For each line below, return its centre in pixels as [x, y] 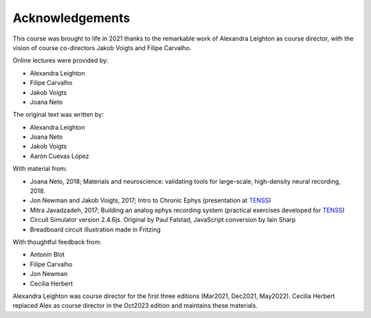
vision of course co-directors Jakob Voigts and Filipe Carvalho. [102, 47]
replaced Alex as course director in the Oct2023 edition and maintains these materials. [135, 306]
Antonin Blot [47, 255]
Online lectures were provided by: [61, 60]
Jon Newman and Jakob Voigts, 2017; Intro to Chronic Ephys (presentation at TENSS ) [150, 201]
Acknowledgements [71, 18]
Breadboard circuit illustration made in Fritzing [95, 229]
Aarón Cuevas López [59, 156]
